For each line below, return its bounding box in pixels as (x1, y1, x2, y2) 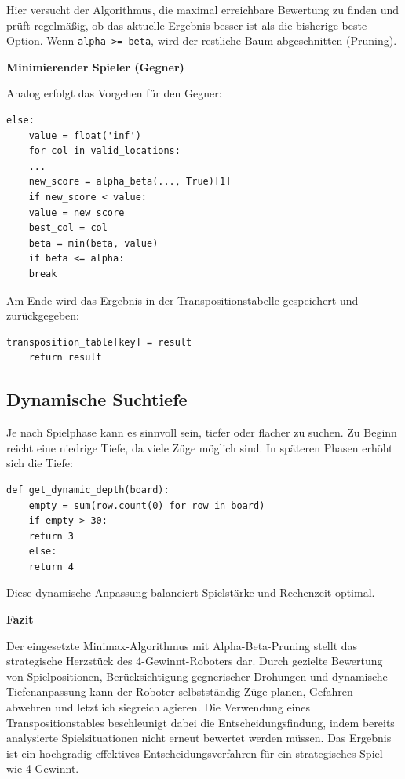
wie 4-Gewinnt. (6, 760, 79, 777)
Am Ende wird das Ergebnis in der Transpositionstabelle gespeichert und (6, 291, 359, 308)
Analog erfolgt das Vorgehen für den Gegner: (6, 85, 222, 101)
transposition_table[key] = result (6, 336, 192, 348)
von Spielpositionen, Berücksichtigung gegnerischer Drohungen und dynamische (6, 667, 388, 684)
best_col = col (28, 222, 108, 234)
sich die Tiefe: (6, 455, 73, 471)
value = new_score (28, 207, 125, 218)
